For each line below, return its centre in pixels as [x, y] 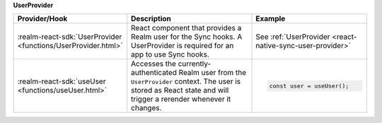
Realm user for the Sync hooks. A [187, 37]
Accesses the [154, 64]
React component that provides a [186, 28]
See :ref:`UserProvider [293, 37]
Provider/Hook [42, 19]
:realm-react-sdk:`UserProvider [70, 37]
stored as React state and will [180, 90]
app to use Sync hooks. [170, 54]
